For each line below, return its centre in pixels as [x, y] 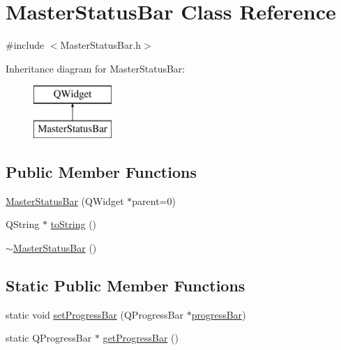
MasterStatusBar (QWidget [65, 200]
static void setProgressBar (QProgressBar [95, 314]
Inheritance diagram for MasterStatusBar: [96, 68]
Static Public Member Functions [126, 285]
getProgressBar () [141, 338]
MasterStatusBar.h [101, 45]
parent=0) [154, 200]
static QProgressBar [49, 338]
